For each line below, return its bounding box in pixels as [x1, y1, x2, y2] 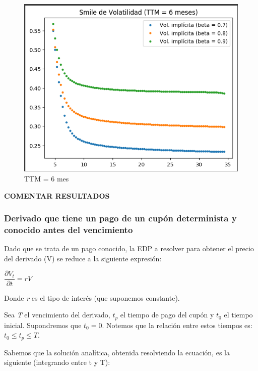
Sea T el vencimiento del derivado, [4, 309, 110, 320]
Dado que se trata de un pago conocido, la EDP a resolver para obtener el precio [4, 243, 254, 254]
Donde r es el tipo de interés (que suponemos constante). [4, 292, 180, 303]
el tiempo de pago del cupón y [120, 309, 214, 320]
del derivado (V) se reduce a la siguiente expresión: [4, 253, 162, 263]
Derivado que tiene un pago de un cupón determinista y [4, 212, 237, 224]
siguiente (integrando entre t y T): [4, 357, 110, 367]
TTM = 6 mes [24, 173, 69, 183]
